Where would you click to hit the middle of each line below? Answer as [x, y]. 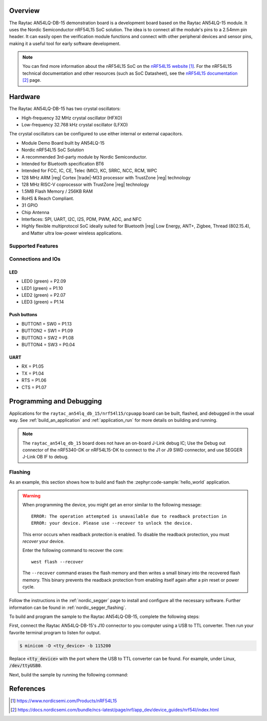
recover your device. [44, 541]
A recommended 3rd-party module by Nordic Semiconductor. [84, 157]
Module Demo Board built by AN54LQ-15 [63, 143]
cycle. [28, 587]
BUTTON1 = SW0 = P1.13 [46, 324]
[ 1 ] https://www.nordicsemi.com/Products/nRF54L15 [64, 701]
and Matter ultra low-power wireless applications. [72, 233]
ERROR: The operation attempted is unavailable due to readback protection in [129, 516]
